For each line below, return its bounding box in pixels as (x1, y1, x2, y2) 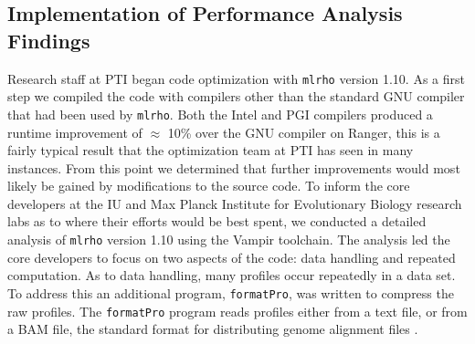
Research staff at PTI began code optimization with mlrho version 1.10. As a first (7, 68, 465, 88)
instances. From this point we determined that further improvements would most (7, 158, 460, 177)
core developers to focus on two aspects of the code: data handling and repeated (7, 247, 456, 266)
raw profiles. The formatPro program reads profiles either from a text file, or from (7, 301, 468, 320)
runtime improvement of (7, 122, 142, 141)
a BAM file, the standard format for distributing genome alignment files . (7, 319, 418, 339)
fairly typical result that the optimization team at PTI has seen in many (7, 141, 414, 160)
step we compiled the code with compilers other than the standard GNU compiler (7, 87, 465, 106)
